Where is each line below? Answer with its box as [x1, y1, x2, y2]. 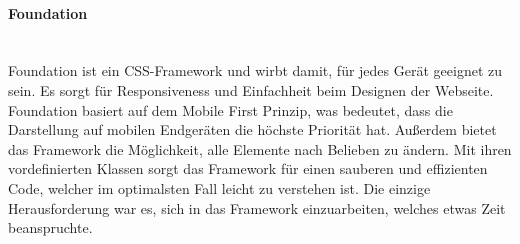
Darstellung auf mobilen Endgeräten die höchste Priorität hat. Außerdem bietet [8, 119, 497, 140]
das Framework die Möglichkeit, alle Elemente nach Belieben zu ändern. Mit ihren [8, 138, 512, 159]
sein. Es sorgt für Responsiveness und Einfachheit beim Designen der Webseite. [8, 79, 494, 100]
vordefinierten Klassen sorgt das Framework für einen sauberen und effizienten [8, 158, 488, 179]
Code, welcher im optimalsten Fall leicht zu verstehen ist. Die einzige [8, 177, 431, 198]
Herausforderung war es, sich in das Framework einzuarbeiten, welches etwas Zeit [8, 197, 506, 218]
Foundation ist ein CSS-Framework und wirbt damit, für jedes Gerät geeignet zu [8, 60, 502, 81]
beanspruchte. [8, 217, 93, 238]
